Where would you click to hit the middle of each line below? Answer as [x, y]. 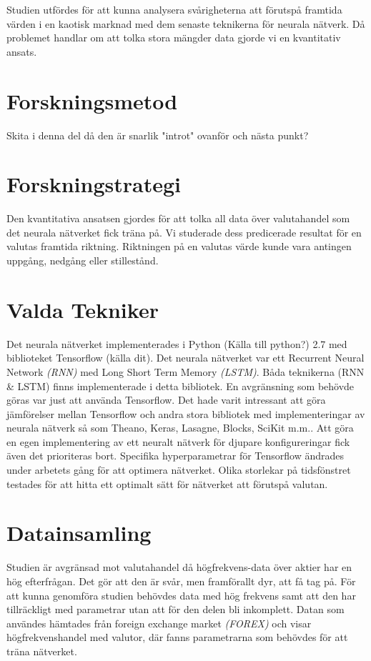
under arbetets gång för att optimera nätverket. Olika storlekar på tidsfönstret [179, 470]
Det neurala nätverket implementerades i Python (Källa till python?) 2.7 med [177, 343]
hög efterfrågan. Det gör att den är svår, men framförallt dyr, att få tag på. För [181, 581]
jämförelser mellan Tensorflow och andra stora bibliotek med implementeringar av [186, 413]
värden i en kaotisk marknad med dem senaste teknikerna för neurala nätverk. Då [186, 23]
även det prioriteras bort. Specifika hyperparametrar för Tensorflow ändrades [175, 456]
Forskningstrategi [94, 184]
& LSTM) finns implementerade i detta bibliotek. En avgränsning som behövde [180, 386]
